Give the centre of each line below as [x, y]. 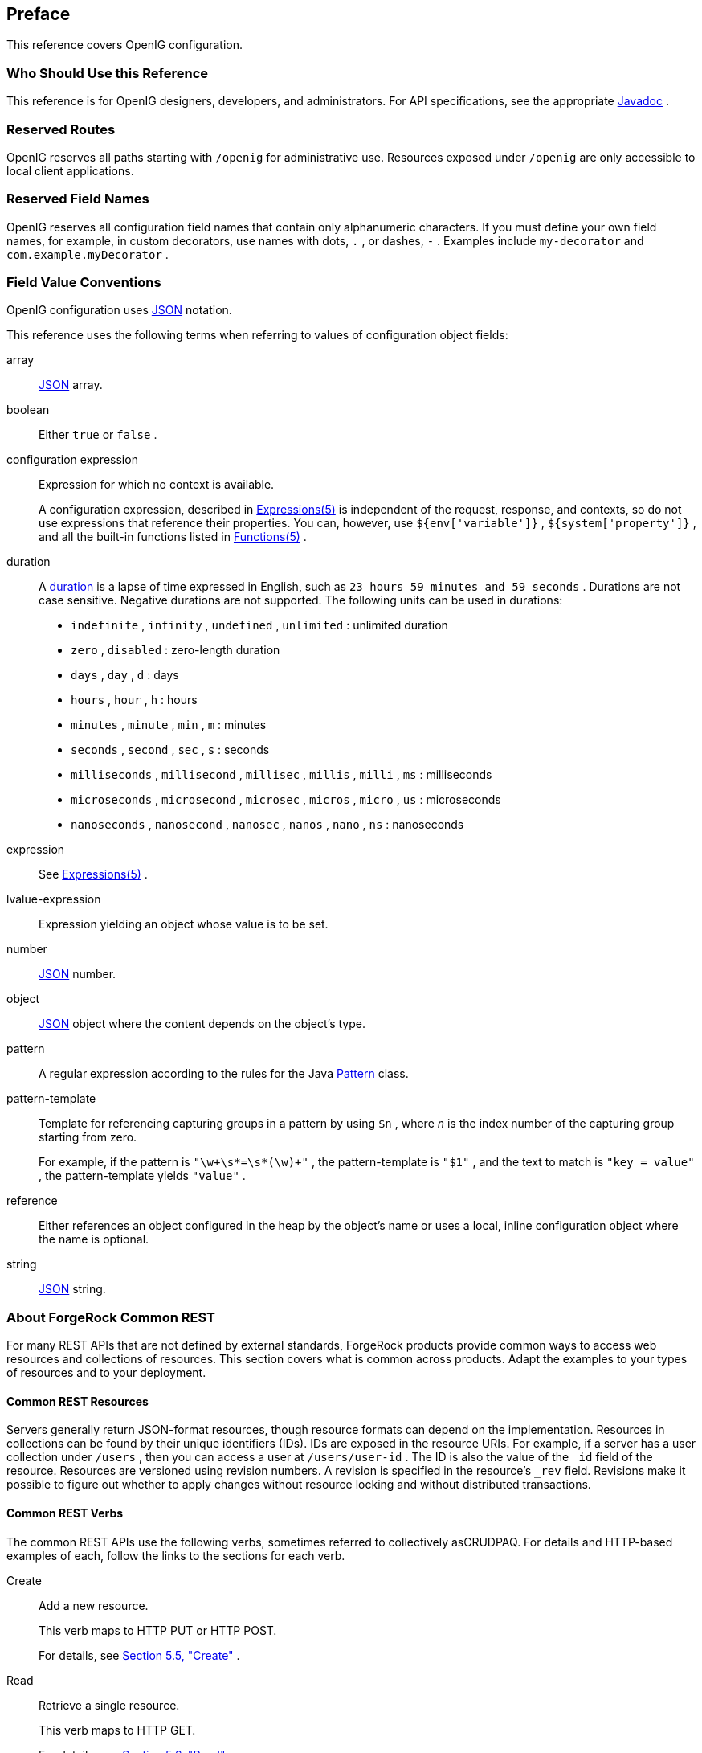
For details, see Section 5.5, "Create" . [139, 1655]
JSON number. [78, 974]
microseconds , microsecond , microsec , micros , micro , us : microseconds [286, 800]
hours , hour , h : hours [134, 700]
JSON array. [71, 385]
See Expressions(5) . [93, 874]
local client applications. [70, 170]
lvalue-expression [54, 899]
